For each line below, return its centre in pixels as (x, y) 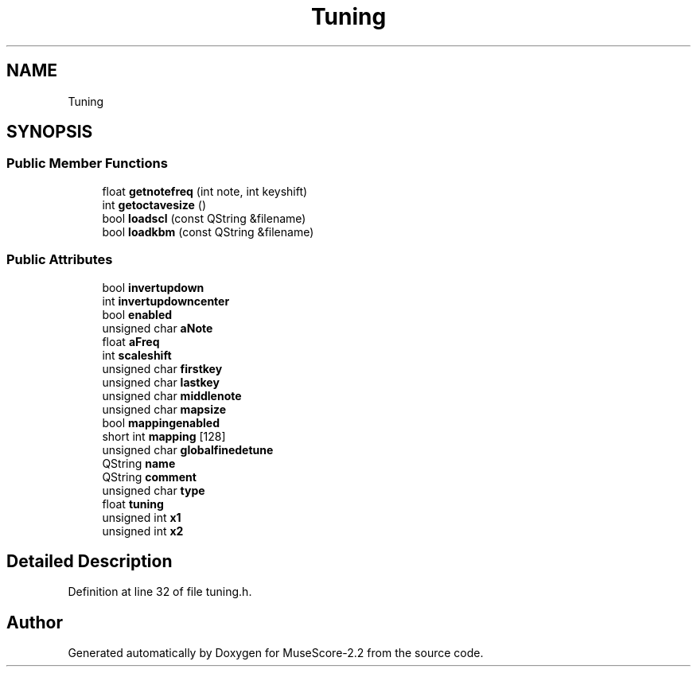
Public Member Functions (87, 163)
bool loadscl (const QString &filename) (204, 218)
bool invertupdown (153, 287)
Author (35, 622)
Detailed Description (90, 561)
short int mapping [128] (164, 436)
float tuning (133, 504)
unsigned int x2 (143, 531)
